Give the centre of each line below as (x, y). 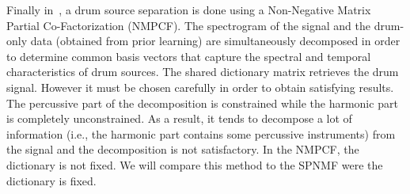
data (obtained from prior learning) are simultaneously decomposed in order (215, 41)
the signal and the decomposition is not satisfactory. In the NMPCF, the (183, 149)
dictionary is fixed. (51, 180)
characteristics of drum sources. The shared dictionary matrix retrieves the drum (203, 72)
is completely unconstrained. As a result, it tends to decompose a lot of (179, 118)
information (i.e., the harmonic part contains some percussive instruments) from (201, 133)
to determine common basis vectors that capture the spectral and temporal (189, 56)
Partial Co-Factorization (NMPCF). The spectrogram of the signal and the (188, 25)
